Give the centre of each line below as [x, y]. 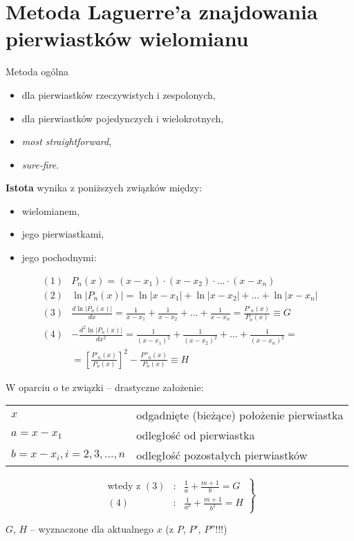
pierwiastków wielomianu [127, 38]
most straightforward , [67, 141]
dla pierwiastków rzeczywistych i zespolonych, [119, 94]
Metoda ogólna [37, 72]
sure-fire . [40, 164]
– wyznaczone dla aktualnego [92, 529]
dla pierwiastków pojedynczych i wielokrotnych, [123, 118]
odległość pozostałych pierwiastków [222, 455]
